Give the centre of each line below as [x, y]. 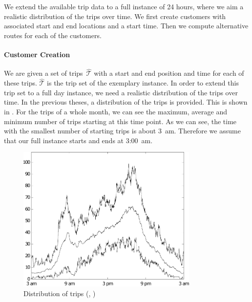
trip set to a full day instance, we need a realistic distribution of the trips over [121, 92]
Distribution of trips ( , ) [60, 293]
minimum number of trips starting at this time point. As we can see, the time [120, 121]
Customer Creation [37, 54]
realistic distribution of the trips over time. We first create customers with [115, 16]
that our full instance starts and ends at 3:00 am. [78, 140]
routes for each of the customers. [53, 35]
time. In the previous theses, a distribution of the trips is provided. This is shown [126, 102]
